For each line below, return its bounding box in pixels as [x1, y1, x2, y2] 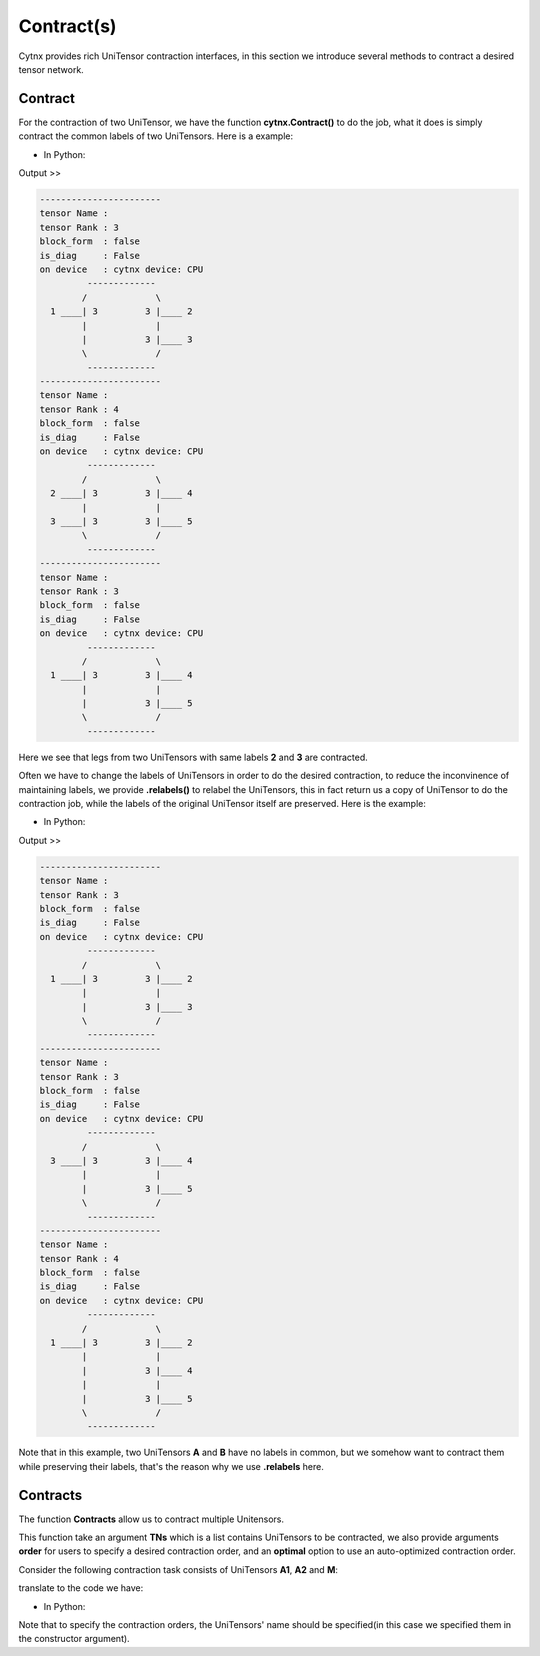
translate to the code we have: [18, 1582, 144, 1594]
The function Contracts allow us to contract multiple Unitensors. [18, 1513, 285, 1525]
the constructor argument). [18, 1633, 130, 1645]
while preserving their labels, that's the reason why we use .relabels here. [18, 1460, 324, 1472]
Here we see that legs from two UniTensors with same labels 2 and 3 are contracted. [18, 751, 369, 763]
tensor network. [18, 63, 84, 75]
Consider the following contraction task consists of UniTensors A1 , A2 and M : [18, 1563, 339, 1575]
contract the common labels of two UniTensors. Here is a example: [18, 130, 294, 142]
